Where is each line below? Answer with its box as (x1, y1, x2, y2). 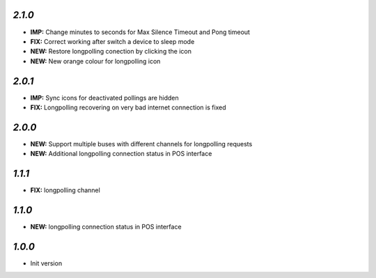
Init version (30, 259, 63, 268)
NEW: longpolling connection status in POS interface (30, 223, 182, 231)
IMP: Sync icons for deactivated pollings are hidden (30, 93, 179, 102)
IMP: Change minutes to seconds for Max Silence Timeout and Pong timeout (30, 28, 251, 36)
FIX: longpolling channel (30, 186, 100, 194)
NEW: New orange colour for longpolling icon (30, 56, 161, 65)
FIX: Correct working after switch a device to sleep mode (30, 37, 195, 45)
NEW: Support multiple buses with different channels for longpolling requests (30, 139, 253, 148)
